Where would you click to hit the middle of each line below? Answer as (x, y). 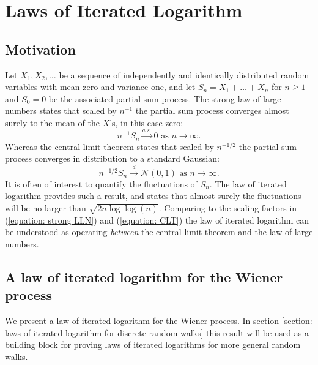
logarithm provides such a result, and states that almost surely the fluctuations (153, 196)
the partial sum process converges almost (212, 111)
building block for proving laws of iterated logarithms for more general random (153, 344)
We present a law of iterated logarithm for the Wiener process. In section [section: (159, 321)
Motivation (40, 49)
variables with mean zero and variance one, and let (100, 87)
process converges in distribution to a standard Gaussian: (112, 158)
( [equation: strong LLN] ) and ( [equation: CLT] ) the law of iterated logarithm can (157, 220)
